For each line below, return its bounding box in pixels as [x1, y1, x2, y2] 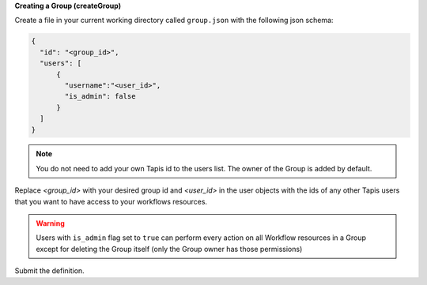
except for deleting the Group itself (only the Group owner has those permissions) [36, 244, 303, 253]
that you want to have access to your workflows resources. [14, 197, 208, 206]
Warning [36, 219, 65, 228]
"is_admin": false [64, 92, 136, 101]
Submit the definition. [14, 266, 85, 276]
